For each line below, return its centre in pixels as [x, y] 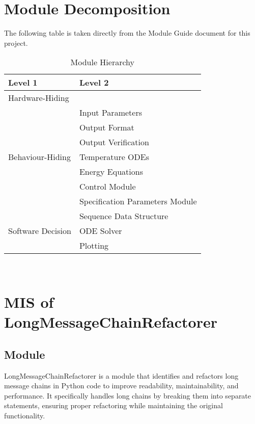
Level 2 [94, 83]
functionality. [25, 416]
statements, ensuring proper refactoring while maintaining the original [114, 405]
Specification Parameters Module [138, 201]
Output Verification [114, 142]
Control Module [107, 187]
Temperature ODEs [114, 157]
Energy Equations [111, 172]
